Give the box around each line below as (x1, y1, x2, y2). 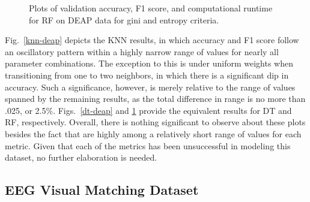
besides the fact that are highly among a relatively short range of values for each (5, 127, 302, 140)
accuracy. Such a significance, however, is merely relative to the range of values (5, 80, 296, 93)
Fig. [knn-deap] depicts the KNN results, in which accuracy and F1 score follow (5, 34, 299, 46)
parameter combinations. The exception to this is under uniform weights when (5, 57, 293, 70)
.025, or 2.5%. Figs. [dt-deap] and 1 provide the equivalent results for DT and (5, 104, 292, 116)
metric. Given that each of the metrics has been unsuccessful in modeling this (5, 139, 291, 152)
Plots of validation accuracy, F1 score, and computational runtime (29, 2, 273, 14)
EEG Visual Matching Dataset (5, 180, 199, 199)
